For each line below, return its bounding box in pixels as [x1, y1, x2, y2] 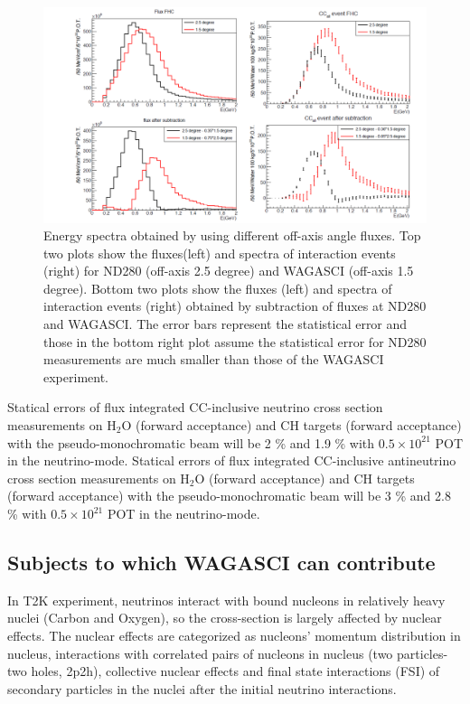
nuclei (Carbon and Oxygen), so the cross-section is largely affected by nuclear [7, 608, 442, 627]
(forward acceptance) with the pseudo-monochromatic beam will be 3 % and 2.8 [7, 486, 451, 505]
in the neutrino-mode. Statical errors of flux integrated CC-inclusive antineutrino [7, 451, 456, 470]
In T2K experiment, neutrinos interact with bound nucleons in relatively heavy [7, 590, 446, 609]
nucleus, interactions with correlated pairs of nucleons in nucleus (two [7, 643, 393, 662]
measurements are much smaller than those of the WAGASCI [43, 350, 384, 369]
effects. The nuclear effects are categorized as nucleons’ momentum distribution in [7, 625, 461, 644]
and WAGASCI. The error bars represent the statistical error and [43, 314, 408, 333]
